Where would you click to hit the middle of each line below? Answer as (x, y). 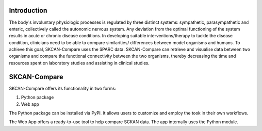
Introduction (28, 10)
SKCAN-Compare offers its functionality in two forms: (63, 88)
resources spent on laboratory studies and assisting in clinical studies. (79, 63)
